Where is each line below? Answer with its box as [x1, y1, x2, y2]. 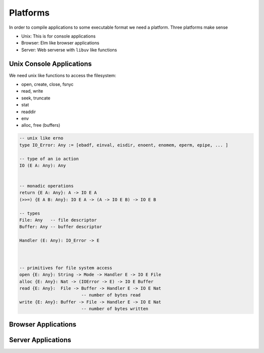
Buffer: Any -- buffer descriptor [19, 224, 102, 230]
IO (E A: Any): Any [19, 162, 66, 168]
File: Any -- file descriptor [19, 217, 97, 223]
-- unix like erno [19, 136, 64, 141]
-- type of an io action [19, 156, 79, 161]
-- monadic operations [19, 183, 74, 189]
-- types [19, 210, 41, 216]
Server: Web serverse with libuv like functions [21, 47, 117, 53]
